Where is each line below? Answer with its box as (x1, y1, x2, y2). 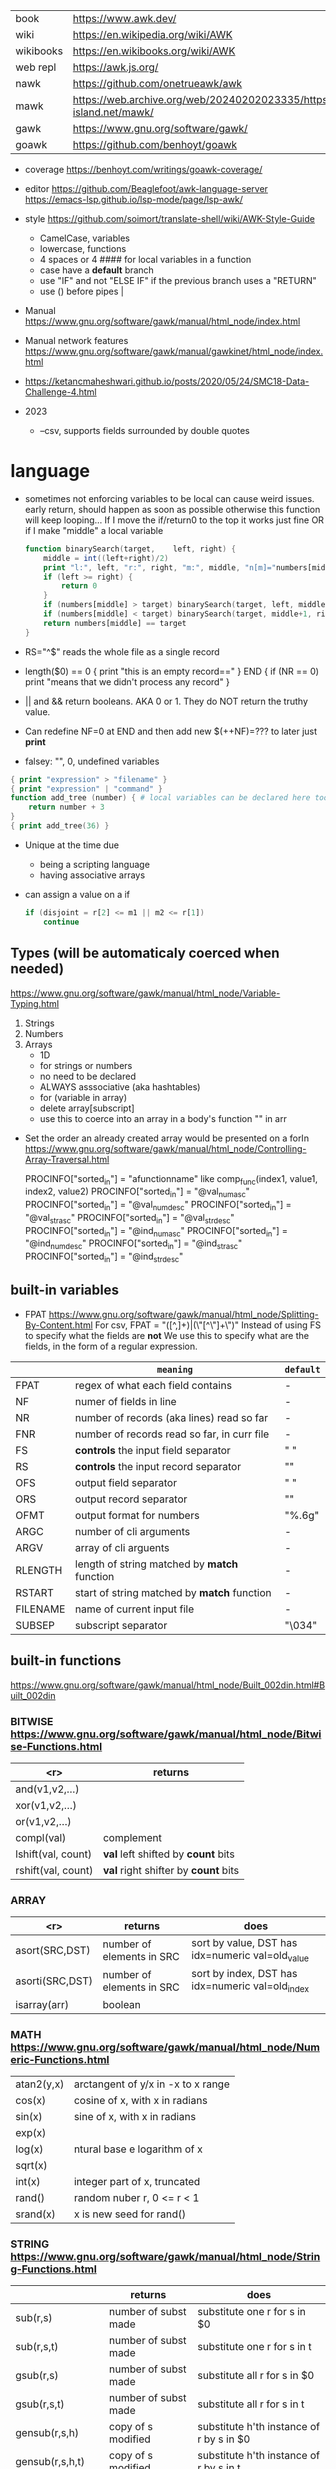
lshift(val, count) (15, 1847, 93, 1861)
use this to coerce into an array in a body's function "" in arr (39, 1112, 287, 1124)
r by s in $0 (197, 2432, 251, 2446)
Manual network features (24, 335, 129, 346)
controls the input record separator (74, 1459, 242, 1473)
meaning (156, 1364, 193, 1375)
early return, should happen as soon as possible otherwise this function (24, 503, 321, 515)
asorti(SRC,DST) (15, 1974, 93, 1988)
